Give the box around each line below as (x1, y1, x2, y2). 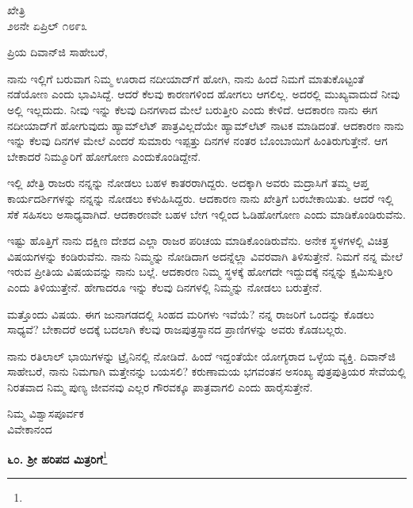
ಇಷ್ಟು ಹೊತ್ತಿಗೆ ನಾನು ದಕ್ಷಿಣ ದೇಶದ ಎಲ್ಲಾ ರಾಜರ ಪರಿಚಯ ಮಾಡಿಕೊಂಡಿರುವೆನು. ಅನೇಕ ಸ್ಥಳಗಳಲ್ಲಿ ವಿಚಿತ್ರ (7, 232, 389, 249)
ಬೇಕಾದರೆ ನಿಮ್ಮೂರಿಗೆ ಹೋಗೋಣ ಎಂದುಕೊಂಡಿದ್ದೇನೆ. (7, 147, 201, 164)
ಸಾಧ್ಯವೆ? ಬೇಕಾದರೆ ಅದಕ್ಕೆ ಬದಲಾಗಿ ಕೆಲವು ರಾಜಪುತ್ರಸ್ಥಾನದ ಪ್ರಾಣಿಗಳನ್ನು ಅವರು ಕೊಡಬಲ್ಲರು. (7, 321, 347, 338)
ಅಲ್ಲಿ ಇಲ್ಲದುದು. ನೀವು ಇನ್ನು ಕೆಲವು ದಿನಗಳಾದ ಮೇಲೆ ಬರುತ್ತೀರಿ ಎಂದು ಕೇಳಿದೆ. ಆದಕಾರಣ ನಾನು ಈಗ (7, 101, 377, 117)
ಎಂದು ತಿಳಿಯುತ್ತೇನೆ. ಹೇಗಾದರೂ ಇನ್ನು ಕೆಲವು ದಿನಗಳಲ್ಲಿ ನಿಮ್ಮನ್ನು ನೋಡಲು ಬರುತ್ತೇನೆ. (7, 278, 323, 295)
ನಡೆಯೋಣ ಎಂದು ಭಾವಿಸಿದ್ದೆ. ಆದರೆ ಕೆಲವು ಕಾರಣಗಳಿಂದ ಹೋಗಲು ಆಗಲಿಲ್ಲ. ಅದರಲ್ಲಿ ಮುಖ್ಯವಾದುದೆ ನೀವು (7, 86, 400, 102)
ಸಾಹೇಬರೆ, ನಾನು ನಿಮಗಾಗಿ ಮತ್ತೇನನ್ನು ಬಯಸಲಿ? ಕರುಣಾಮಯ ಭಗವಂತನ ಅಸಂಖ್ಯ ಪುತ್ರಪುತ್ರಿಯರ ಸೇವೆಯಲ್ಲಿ (7, 363, 406, 380)
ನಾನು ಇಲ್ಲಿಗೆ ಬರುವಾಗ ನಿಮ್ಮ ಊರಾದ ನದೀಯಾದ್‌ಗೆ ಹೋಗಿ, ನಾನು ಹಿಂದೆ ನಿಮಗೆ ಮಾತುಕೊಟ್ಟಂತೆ (7, 70, 365, 86)
